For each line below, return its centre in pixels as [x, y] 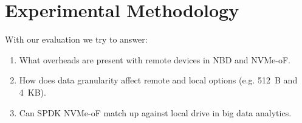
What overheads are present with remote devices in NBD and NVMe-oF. [155, 59]
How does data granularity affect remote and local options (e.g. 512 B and [158, 80]
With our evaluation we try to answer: [76, 39]
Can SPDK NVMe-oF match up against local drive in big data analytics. [155, 112]
